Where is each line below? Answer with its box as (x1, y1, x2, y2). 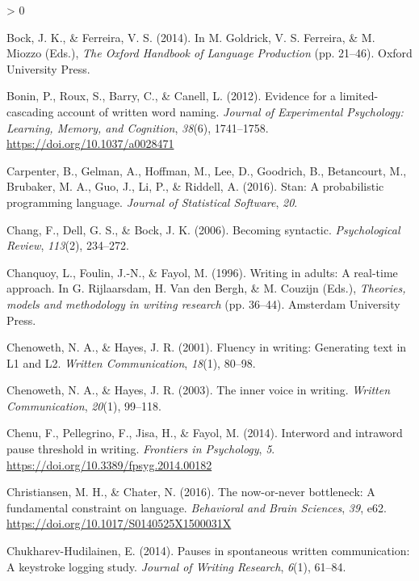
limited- (339, 87, 379, 104)
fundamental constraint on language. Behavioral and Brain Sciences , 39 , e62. (6, 499, 387, 516)
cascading (6, 103, 54, 120)
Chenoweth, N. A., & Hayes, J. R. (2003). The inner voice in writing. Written (6, 381, 391, 398)
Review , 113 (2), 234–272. (6, 237, 129, 254)
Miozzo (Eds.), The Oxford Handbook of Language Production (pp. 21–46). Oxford (6, 44, 413, 61)
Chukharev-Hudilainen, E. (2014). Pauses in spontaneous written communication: (6, 542, 410, 559)
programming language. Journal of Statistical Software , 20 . (6, 193, 298, 210)
